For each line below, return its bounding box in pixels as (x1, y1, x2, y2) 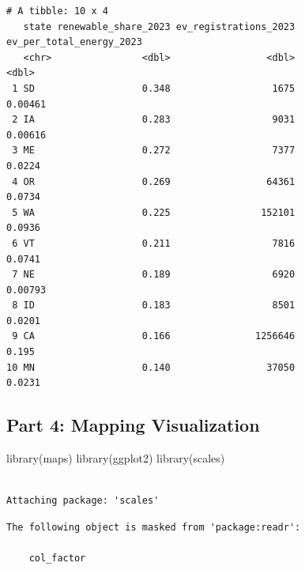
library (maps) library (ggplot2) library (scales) (6, 450, 225, 466)
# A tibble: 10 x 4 (6, 6, 108, 17)
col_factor (28, 553, 86, 564)
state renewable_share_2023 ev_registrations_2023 (23, 21, 296, 32)
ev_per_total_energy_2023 (6, 36, 142, 48)
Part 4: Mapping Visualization (6, 413, 260, 437)
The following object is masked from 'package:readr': (6, 521, 301, 533)
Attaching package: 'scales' (6, 495, 160, 507)
